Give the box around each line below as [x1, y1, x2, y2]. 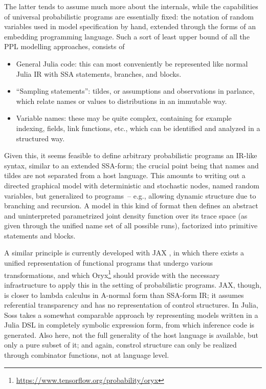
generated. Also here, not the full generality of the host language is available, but [4, 329, 258, 340]
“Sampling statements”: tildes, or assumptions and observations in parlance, [16, 85, 255, 96]
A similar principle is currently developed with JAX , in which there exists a [4, 247, 244, 258]
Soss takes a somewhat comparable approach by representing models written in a [4, 309, 258, 320]
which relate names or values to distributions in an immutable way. [16, 95, 227, 106]
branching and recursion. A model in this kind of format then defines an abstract [4, 200, 258, 211]
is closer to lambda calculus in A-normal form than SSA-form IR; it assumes [4, 289, 244, 300]
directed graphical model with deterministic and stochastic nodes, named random [4, 180, 260, 190]
